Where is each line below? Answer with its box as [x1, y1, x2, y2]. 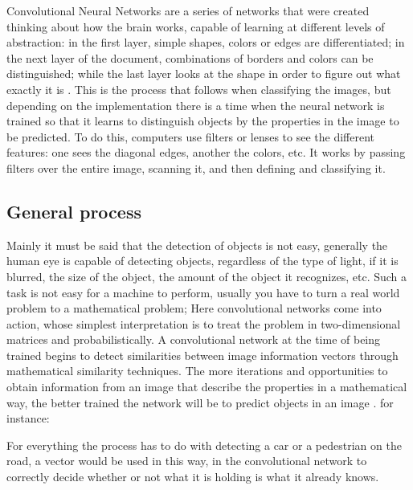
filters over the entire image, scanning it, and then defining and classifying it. [6, 159, 386, 176]
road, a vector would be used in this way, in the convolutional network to [6, 452, 367, 469]
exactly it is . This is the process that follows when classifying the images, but [6, 80, 391, 97]
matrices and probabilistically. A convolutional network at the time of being [6, 331, 381, 348]
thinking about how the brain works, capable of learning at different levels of [6, 18, 385, 35]
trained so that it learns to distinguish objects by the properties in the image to [6, 112, 399, 129]
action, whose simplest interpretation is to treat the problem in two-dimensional [6, 315, 401, 332]
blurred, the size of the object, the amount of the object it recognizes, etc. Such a [6, 267, 407, 284]
